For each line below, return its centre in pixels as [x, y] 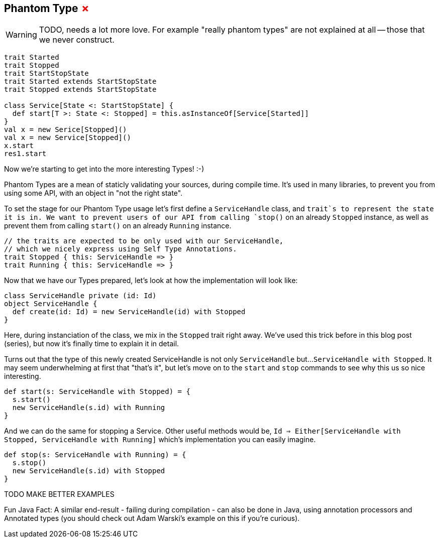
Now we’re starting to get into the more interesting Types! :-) [104, 169]
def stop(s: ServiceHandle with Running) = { [95, 455]
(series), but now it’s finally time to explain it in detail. [92, 344]
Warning [21, 35]
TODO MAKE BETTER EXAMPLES [59, 494]
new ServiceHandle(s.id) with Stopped [89, 471]
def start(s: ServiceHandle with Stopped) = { [97, 392]
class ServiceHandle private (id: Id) [80, 296]
